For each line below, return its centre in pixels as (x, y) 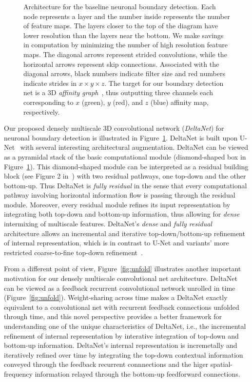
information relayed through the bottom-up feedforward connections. (137, 373)
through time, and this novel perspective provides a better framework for (113, 316)
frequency (18, 373)
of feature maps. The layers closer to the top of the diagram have (121, 26)
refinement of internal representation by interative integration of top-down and (121, 335)
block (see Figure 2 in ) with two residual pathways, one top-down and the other (125, 176)
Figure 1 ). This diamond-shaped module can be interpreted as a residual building (126, 166)
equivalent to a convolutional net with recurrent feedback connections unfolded (122, 307)
